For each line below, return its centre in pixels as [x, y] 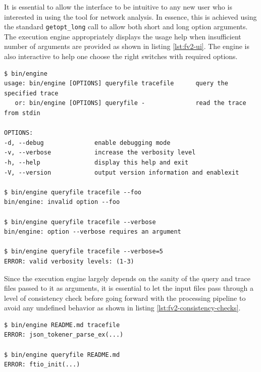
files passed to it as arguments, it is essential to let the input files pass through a [129, 288]
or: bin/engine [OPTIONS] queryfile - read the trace [130, 103]
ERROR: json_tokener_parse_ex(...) [64, 335]
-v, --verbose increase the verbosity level [100, 153]
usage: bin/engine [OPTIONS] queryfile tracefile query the [116, 84]
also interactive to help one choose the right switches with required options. [121, 56]
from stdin [22, 113]
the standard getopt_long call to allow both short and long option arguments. [126, 26]
